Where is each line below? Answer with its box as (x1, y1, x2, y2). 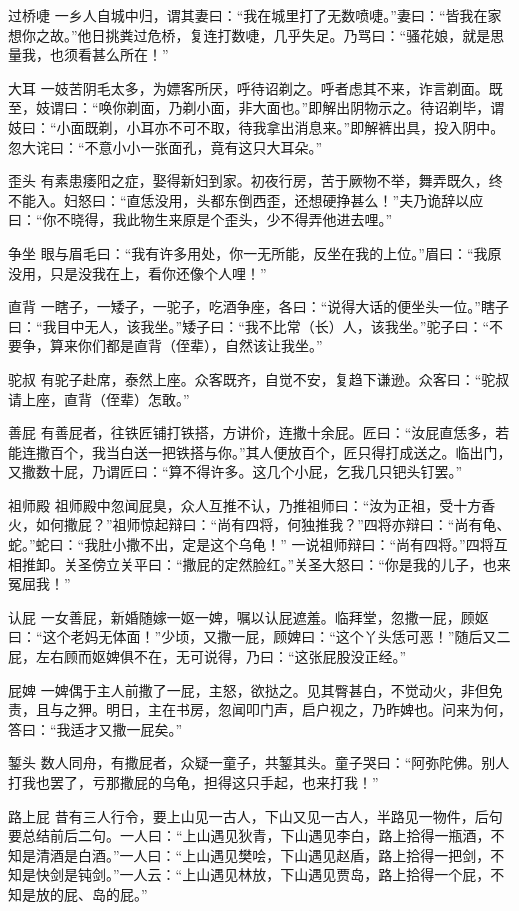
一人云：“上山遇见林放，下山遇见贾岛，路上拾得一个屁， (119, 864, 491, 885)
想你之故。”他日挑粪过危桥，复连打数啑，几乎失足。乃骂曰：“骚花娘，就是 (8, 24, 491, 45)
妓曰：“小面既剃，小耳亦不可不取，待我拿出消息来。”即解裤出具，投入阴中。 (8, 116, 505, 137)
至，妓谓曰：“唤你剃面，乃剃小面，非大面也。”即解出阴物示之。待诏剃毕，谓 (8, 97, 505, 118)
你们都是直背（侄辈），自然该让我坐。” (77, 335, 323, 356)
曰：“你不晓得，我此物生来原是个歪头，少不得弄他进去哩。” (8, 209, 393, 230)
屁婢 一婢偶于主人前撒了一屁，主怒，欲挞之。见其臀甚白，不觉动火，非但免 (8, 679, 503, 700)
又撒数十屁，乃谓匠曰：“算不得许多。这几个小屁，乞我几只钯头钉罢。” (8, 461, 463, 482)
